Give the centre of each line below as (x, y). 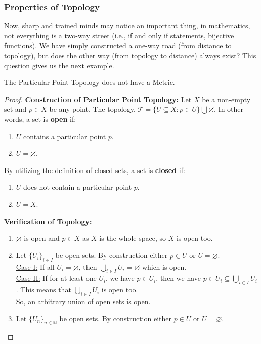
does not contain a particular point (78, 187)
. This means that (43, 290)
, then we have (178, 278)
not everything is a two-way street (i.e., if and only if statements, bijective (119, 35)
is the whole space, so (133, 238)
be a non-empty (226, 99)
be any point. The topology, (92, 109)
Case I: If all (35, 266)
